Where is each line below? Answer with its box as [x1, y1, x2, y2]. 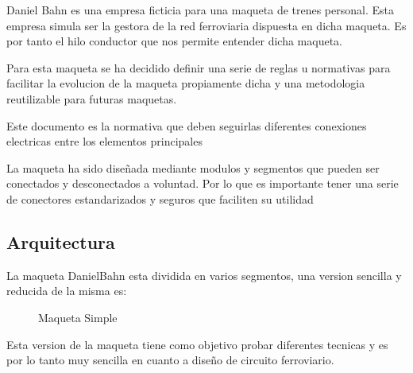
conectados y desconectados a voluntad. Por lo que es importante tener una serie [6, 175, 399, 192]
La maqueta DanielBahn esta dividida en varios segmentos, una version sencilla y [6, 266, 402, 283]
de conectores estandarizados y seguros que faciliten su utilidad [6, 190, 314, 207]
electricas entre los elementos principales [6, 133, 203, 150]
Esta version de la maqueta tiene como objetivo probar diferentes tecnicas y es [6, 336, 388, 352]
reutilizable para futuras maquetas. [6, 90, 177, 107]
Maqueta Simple [38, 309, 118, 325]
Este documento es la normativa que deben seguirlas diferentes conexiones [6, 117, 367, 134]
